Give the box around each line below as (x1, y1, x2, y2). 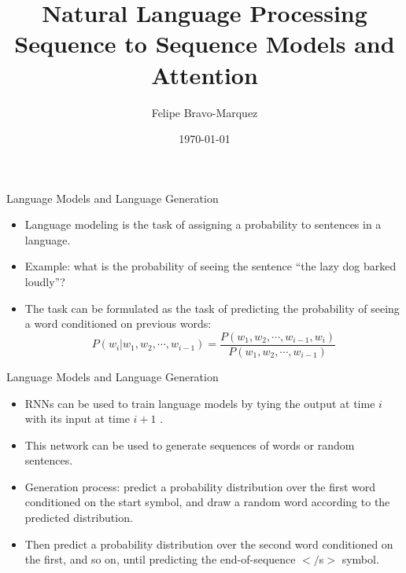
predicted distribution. (24, 509, 133, 526)
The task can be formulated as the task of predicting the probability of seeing (24, 299, 400, 316)
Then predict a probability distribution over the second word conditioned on (24, 535, 393, 552)
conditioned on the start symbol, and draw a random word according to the (24, 494, 390, 510)
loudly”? (24, 274, 65, 290)
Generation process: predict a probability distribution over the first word (24, 478, 376, 494)
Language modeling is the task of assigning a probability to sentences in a (24, 216, 382, 233)
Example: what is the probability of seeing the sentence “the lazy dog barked (24, 258, 397, 274)
